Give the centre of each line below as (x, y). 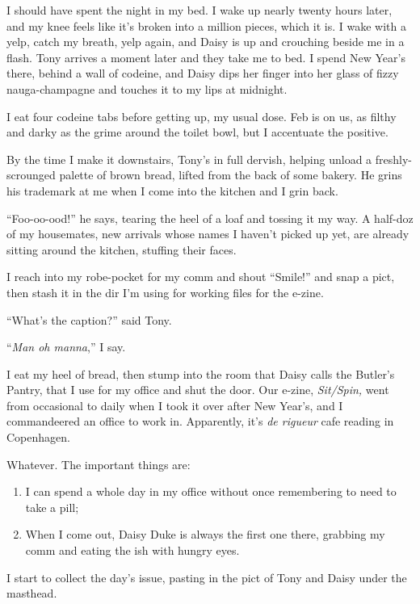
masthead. (32, 593)
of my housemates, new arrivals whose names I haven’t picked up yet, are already (208, 234)
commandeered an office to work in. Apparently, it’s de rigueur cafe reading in (200, 421)
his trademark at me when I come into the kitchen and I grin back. (172, 190)
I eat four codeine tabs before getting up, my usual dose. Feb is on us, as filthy (202, 116)
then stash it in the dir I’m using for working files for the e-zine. (165, 292)
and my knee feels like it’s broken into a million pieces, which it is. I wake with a (206, 25)
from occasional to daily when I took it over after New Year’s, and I (175, 405)
